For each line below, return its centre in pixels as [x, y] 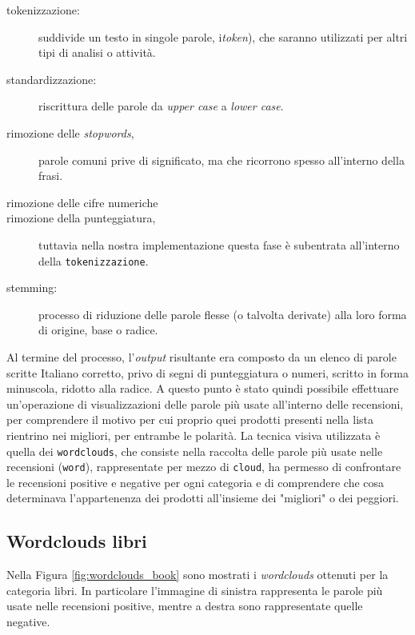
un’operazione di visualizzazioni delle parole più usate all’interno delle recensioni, [205, 403]
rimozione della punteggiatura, [81, 218]
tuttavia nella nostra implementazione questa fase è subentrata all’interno [219, 244]
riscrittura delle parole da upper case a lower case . [161, 106]
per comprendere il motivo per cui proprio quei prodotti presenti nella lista [190, 419]
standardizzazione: [52, 79]
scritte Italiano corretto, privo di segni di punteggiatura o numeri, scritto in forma [208, 372]
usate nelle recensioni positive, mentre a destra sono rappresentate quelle [185, 606]
